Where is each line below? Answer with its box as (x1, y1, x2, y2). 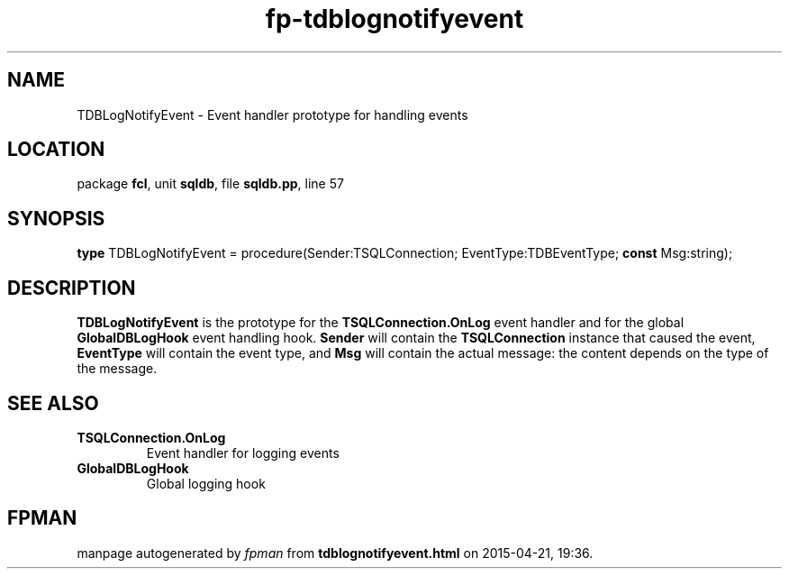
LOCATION (7, 138, 105, 161)
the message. (77, 361, 158, 377)
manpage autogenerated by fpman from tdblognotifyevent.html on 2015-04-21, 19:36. (77, 544, 594, 561)
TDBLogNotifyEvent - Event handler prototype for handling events (77, 106, 468, 123)
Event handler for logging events (146, 444, 340, 461)
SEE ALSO (7, 391, 99, 415)
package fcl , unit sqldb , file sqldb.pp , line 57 (77, 176, 344, 192)
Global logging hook (146, 475, 266, 491)
